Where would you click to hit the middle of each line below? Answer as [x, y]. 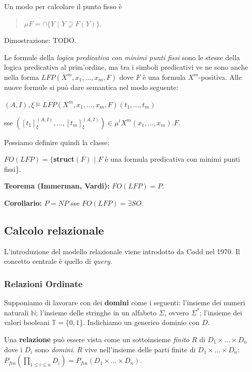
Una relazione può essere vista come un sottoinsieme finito [97, 339]
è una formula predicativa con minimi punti [173, 159]
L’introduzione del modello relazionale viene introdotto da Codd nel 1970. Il [122, 251]
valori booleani [27, 322]
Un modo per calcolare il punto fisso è [63, 6]
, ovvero [177, 312]
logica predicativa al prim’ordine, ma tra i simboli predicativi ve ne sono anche [126, 67]
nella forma [22, 77]
